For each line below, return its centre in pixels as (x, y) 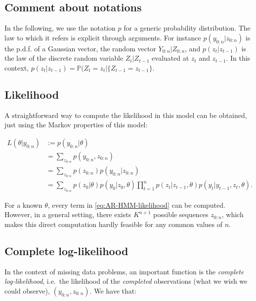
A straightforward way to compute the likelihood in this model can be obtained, (126, 115)
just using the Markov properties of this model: (76, 125)
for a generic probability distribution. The (187, 28)
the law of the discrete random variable (64, 58)
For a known (23, 205)
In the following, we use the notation (60, 28)
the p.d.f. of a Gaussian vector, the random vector (80, 48)
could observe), (27, 290)
